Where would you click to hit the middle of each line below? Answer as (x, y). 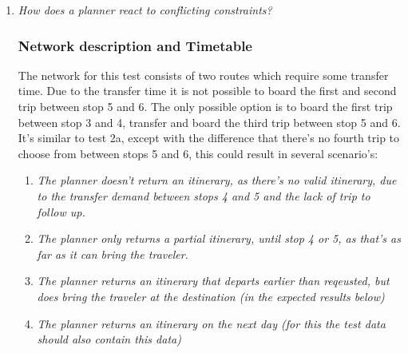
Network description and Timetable (135, 45)
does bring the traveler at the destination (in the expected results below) (211, 296)
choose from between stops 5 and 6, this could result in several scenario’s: (198, 153)
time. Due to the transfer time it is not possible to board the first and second (207, 91)
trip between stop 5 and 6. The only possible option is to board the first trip (205, 106)
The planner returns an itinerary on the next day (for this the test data (211, 323)
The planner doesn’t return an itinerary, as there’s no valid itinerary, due (217, 180)
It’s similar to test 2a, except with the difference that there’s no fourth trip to (209, 138)
